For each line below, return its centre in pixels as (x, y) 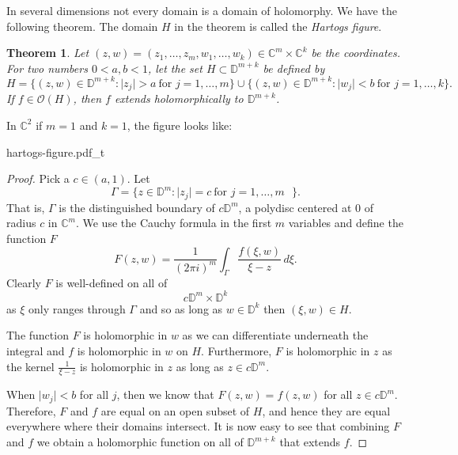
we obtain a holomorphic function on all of (140, 442)
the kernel (30, 366)
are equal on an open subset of (175, 410)
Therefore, (31, 410)
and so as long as (181, 308)
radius (21, 223)
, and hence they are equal (326, 410)
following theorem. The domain (82, 26)
